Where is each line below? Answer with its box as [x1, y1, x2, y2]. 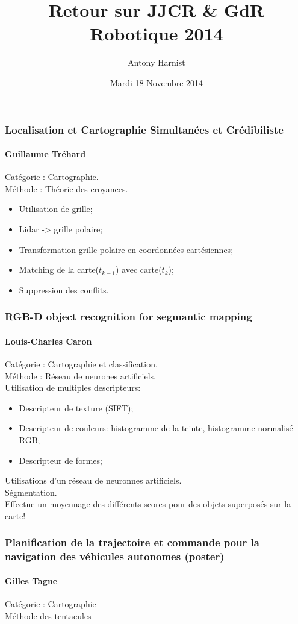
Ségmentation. [5, 485, 57, 498]
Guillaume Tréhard [5, 148, 86, 160]
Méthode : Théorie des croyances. [5, 182, 128, 195]
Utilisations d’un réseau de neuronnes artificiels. [5, 474, 182, 487]
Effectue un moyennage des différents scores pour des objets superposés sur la [5, 498, 291, 510]
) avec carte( [115, 263, 162, 276]
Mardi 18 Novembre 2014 [110, 76, 203, 89]
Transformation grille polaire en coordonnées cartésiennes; [19, 243, 234, 255]
